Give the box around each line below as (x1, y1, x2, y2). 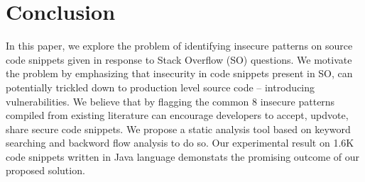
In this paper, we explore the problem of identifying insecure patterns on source (6, 38, 353, 53)
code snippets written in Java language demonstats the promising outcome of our (6, 149, 360, 164)
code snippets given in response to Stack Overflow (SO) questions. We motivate (6, 52, 352, 67)
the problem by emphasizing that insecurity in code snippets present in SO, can (6, 66, 353, 81)
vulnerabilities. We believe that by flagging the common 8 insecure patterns (6, 93, 335, 108)
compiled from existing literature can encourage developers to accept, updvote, (6, 108, 349, 123)
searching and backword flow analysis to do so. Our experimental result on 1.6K (6, 135, 354, 150)
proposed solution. (6, 163, 85, 178)
